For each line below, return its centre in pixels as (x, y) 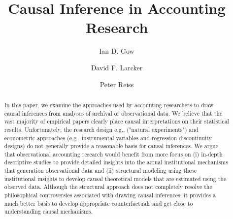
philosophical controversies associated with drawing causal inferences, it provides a (110, 195)
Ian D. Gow (117, 51)
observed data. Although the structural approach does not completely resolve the (108, 187)
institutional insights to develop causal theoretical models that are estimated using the (115, 178)
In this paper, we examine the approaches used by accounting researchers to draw (109, 105)
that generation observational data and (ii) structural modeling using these (100, 171)
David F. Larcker (117, 67)
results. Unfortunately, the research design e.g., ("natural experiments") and (101, 129)
